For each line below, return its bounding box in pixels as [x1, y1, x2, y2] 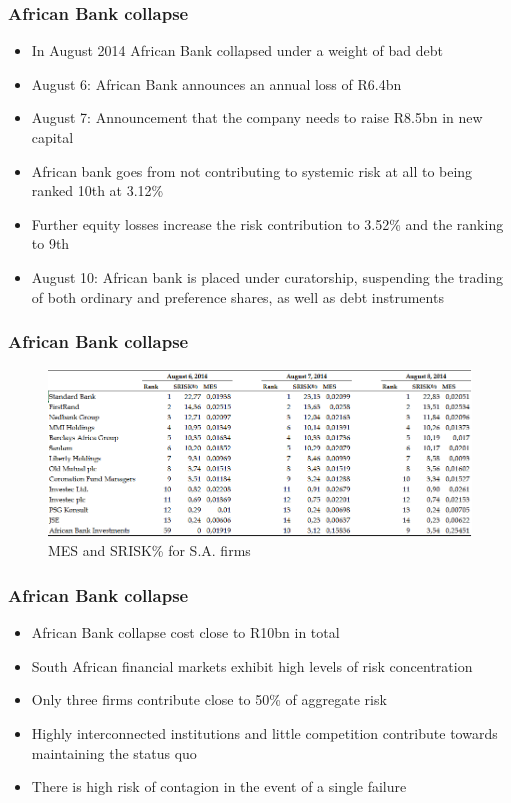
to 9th [31, 233, 70, 254]
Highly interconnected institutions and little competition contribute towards [31, 723, 498, 744]
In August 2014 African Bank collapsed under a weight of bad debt [31, 40, 443, 61]
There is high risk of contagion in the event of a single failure [31, 776, 407, 797]
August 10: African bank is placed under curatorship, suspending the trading [31, 266, 504, 287]
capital [31, 127, 74, 147]
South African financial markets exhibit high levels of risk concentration [31, 655, 473, 676]
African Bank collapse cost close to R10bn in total [31, 622, 340, 643]
